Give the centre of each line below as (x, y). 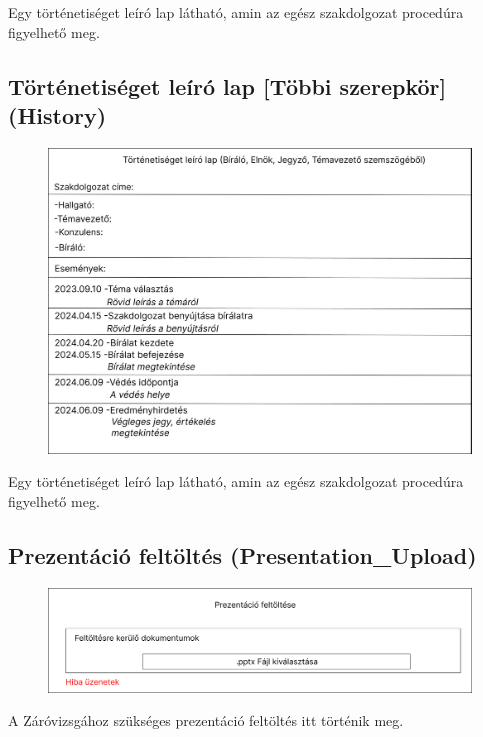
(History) (57, 114)
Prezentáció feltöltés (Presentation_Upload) (242, 554)
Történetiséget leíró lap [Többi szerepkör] (227, 85)
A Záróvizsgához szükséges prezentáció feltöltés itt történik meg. (206, 720)
